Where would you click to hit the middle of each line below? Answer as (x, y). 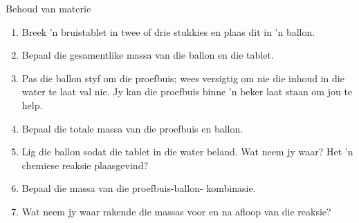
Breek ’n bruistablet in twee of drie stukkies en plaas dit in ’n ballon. (168, 31)
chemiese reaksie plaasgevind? (85, 165)
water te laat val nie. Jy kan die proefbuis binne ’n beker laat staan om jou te (187, 91)
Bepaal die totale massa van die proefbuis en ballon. (132, 128)
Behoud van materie (48, 8)
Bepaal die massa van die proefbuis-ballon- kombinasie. (139, 188)
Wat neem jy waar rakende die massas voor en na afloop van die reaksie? (176, 211)
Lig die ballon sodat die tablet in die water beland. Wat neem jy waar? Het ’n (187, 152)
